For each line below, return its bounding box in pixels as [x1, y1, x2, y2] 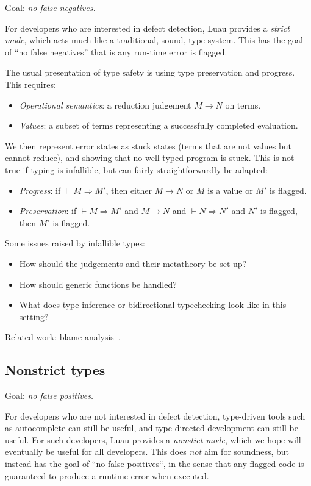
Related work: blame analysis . [5, 331, 121, 343]
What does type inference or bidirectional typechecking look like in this [19, 298, 287, 311]
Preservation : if [19, 204, 77, 217]
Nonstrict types [5, 360, 105, 379]
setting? [19, 310, 49, 323]
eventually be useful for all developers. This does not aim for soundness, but [5, 445, 290, 458]
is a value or [207, 184, 253, 196]
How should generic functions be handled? [19, 277, 177, 290]
